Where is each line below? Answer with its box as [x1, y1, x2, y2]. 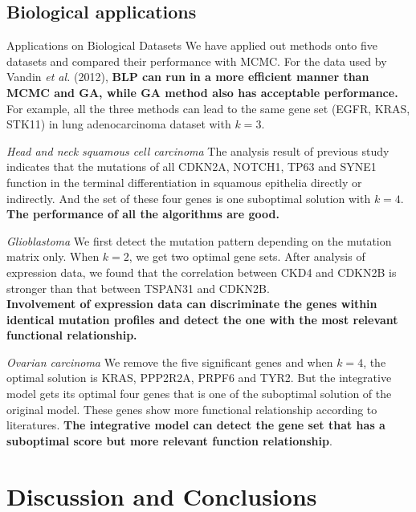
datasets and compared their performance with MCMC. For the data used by [6, 52, 387, 69]
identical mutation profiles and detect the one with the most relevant [6, 311, 398, 327]
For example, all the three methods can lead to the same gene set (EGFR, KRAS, [6, 100, 410, 116]
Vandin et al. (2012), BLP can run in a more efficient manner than [6, 68, 369, 85]
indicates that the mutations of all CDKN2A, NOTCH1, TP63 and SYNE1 [6, 158, 377, 175]
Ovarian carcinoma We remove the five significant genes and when [6, 353, 333, 370]
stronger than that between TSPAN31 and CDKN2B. [6, 279, 270, 296]
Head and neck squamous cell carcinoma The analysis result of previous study [6, 142, 389, 159]
